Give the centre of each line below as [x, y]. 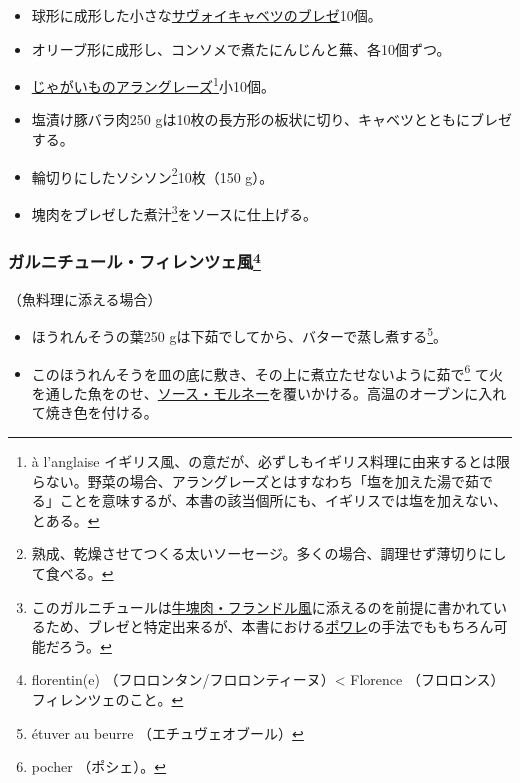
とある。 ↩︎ [65, 519]
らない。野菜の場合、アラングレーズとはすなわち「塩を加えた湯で [248, 480]
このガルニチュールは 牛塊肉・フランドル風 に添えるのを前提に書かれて [262, 606]
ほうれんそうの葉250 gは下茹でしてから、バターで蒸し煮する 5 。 [239, 335]
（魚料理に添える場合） [85, 298]
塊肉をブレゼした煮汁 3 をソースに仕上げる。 [174, 212]
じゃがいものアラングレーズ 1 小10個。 [153, 84]
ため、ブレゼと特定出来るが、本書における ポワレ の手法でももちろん [269, 626]
